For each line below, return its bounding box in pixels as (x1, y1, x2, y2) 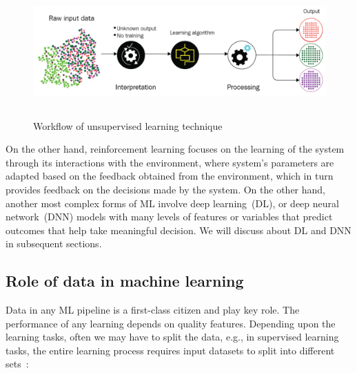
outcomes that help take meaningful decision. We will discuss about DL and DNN (6, 222, 351, 237)
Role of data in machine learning (6, 270, 244, 291)
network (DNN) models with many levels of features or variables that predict (6, 209, 333, 224)
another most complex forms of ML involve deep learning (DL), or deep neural (6, 195, 339, 210)
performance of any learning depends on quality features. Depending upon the (6, 316, 336, 330)
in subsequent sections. (6, 236, 102, 251)
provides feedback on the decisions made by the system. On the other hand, (6, 182, 326, 196)
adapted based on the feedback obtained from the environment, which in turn (6, 169, 334, 183)
